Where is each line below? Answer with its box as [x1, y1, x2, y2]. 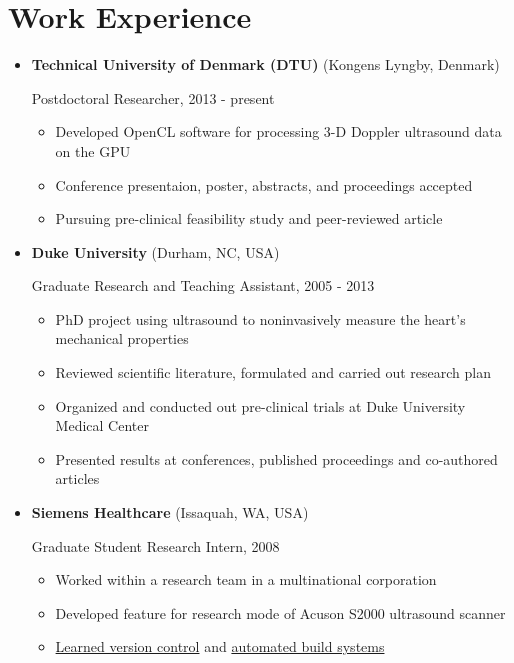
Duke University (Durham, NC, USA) [31, 241, 280, 262]
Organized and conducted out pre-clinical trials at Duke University [55, 395, 466, 416]
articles [55, 468, 100, 489]
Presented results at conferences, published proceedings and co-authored [55, 448, 498, 469]
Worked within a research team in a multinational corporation [55, 569, 437, 590]
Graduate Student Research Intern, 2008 [31, 535, 280, 556]
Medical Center [55, 415, 149, 436]
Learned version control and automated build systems [55, 636, 385, 657]
